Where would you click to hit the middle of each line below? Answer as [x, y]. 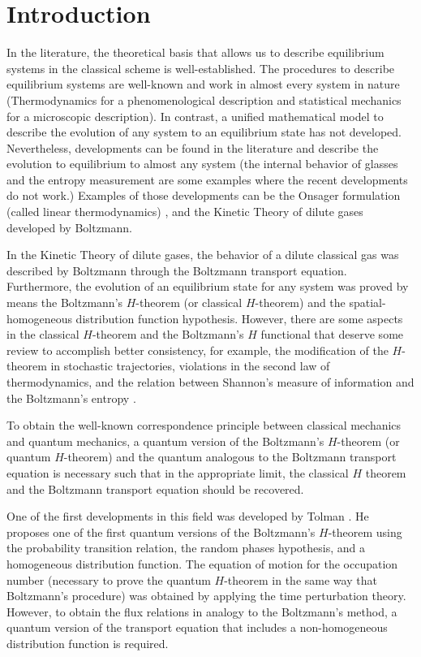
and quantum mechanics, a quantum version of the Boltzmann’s [165, 441]
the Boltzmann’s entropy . [71, 398]
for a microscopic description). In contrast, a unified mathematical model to [195, 116]
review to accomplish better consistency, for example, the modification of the [198, 350]
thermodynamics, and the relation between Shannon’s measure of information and [210, 382]
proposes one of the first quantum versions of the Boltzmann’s [161, 532]
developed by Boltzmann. [69, 227]
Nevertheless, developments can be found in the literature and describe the [193, 147]
